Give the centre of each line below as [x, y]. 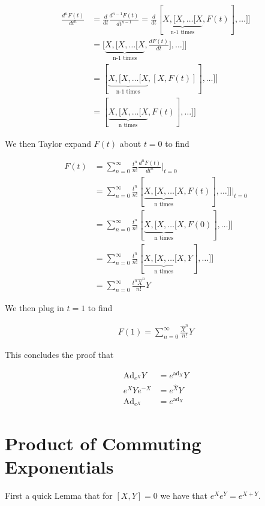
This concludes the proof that [59, 355]
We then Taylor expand [48, 143]
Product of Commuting [103, 443]
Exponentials [59, 466]
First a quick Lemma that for [59, 495]
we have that [184, 495]
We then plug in [34, 308]
